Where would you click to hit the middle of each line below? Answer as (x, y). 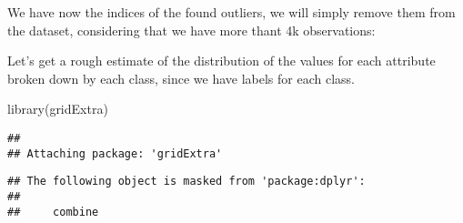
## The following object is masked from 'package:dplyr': (186, 182)
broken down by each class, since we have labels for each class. (181, 78)
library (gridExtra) (58, 109)
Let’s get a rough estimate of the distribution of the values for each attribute (221, 61)
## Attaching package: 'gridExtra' (115, 153)
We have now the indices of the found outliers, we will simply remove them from (231, 12)
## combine (53, 212)
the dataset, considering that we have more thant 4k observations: (191, 30)
